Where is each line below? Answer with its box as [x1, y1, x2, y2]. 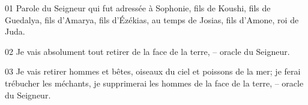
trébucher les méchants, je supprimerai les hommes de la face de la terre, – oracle [5, 76, 304, 89]
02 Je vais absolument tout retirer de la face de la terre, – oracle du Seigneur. [5, 45, 290, 57]
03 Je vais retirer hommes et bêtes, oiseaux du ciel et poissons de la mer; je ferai [5, 65, 301, 78]
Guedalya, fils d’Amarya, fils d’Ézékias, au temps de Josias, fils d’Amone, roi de [5, 13, 299, 26]
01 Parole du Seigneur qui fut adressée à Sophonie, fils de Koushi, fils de [5, 2, 271, 14]
